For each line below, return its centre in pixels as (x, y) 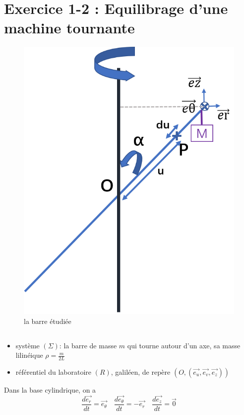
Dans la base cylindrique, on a (50, 390)
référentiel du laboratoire (54, 372)
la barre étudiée (48, 321)
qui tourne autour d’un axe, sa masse (184, 345)
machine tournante (69, 28)
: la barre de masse (88, 345)
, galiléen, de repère (141, 372)
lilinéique (29, 355)
